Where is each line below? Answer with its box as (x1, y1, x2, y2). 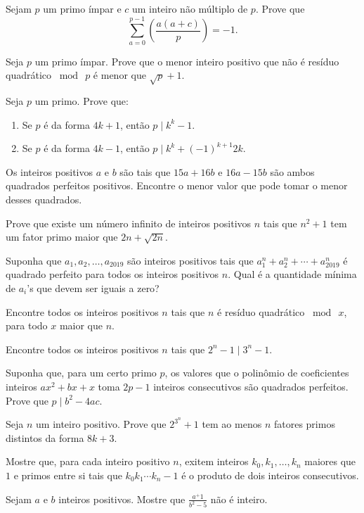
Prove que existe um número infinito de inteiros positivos (6, 215, 252, 230)
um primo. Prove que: (34, 94, 129, 108)
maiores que (304, 454, 356, 469)
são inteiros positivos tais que (127, 253, 254, 267)
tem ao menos (202, 417, 262, 431)
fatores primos (273, 417, 335, 431)
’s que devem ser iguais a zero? (27, 281, 160, 296)
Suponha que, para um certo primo (6, 365, 157, 380)
